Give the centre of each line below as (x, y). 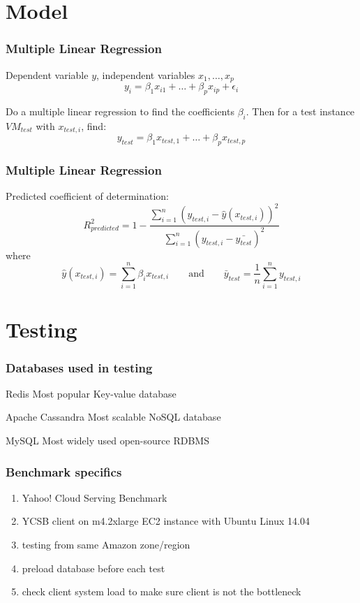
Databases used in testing (79, 367)
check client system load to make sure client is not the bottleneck (162, 591)
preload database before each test (93, 568)
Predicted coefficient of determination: (87, 196)
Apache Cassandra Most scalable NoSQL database (113, 417)
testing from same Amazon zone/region (106, 545)
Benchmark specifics (64, 471)
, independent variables (146, 74)
